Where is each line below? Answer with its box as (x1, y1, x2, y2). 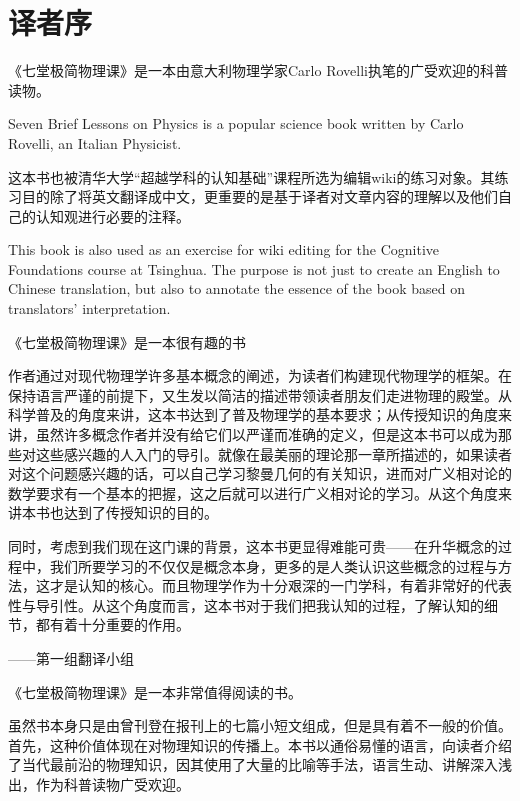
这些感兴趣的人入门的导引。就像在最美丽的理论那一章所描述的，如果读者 (35, 443, 512, 464)
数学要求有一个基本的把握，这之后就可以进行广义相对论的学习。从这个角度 (8, 482, 498, 503)
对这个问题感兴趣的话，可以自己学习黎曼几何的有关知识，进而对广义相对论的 (8, 463, 512, 484)
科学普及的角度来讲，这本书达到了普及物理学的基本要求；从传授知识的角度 (8, 404, 498, 425)
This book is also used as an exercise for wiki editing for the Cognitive (8, 239, 440, 260)
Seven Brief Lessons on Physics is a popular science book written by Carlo (8, 113, 464, 134)
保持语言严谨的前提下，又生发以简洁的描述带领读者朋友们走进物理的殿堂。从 (8, 384, 512, 405)
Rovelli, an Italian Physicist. (8, 132, 182, 153)
